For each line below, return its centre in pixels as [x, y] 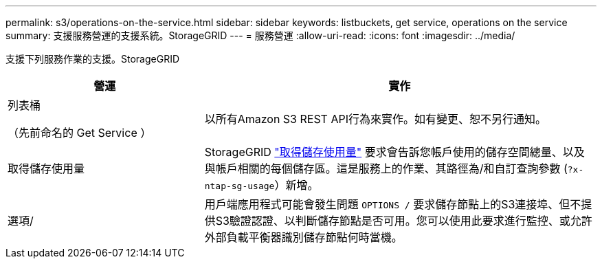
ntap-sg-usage [239, 186]
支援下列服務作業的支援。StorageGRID [93, 59]
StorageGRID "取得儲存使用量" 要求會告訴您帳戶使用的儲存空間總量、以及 [394, 152]
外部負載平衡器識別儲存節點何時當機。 [303, 237]
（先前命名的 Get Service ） [80, 133]
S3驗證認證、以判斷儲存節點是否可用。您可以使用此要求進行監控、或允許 [404, 221]
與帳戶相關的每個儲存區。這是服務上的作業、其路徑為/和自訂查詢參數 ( [386, 168]
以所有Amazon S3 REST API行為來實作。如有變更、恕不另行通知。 [375, 119]
